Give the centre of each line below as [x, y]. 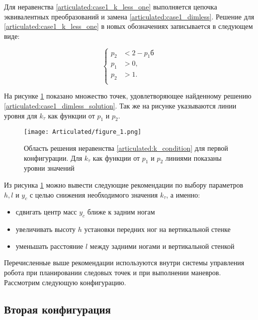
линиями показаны [193, 158]
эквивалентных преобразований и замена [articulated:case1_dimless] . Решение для [129, 16]
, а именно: [183, 194]
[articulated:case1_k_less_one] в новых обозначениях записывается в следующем [129, 26]
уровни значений [49, 168]
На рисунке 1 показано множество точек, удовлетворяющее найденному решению [128, 96]
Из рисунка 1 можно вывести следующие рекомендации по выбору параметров [124, 185]
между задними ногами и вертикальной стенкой [162, 246]
